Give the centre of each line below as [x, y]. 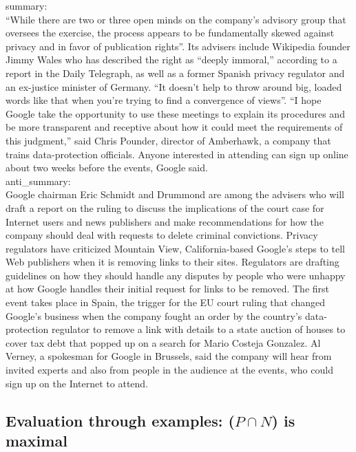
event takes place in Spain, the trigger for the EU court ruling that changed [166, 302]
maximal [36, 440]
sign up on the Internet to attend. [77, 383]
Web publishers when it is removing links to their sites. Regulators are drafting [172, 262]
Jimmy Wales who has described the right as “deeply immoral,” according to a [171, 60]
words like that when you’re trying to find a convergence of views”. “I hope [164, 100]
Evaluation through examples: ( [120, 420]
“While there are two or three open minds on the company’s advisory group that [176, 19]
